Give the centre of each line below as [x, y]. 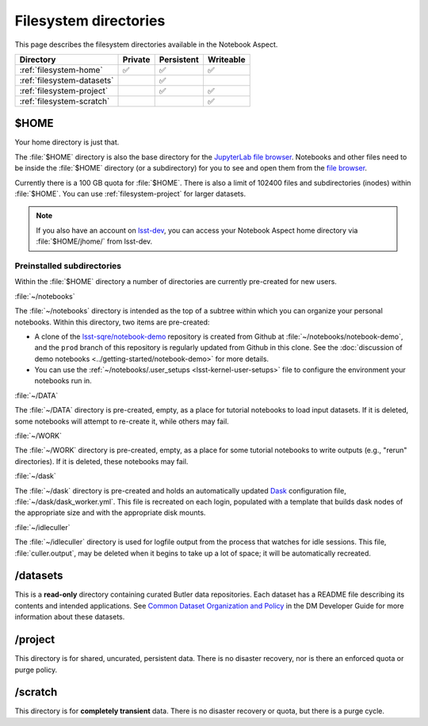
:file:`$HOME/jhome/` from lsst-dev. [94, 241]
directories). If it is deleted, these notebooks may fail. [101, 461]
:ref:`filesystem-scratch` [65, 101]
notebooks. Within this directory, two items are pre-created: [112, 322]
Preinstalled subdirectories [68, 266]
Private [136, 60]
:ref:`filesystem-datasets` [67, 80]
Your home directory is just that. [67, 142]
